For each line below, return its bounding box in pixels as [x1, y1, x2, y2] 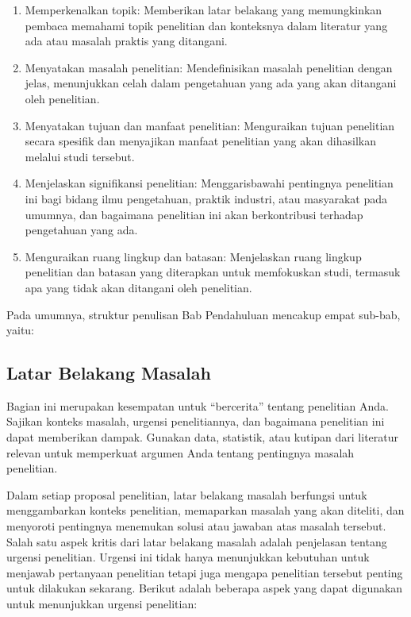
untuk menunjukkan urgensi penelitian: [6, 596, 198, 612]
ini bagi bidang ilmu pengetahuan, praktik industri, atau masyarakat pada [25, 190, 387, 206]
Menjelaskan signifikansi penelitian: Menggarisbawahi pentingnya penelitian [25, 175, 394, 191]
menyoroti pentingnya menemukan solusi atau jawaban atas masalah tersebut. [6, 518, 386, 534]
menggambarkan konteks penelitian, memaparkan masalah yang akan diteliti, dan [6, 502, 405, 519]
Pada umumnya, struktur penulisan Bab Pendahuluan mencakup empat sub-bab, [6, 306, 401, 322]
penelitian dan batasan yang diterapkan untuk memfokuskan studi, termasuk [25, 264, 401, 280]
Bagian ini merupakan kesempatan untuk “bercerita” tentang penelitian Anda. [6, 397, 389, 414]
